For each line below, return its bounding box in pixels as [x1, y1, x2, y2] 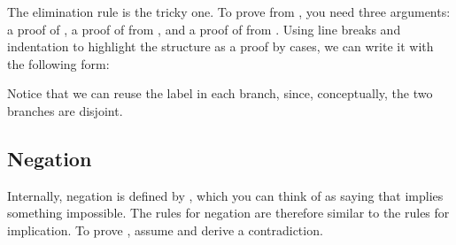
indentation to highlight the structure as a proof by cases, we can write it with [7, 37, 434, 56]
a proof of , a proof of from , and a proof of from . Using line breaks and [7, 19, 401, 38]
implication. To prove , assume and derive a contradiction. [7, 220, 323, 239]
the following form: [7, 54, 110, 73]
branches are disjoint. [7, 101, 123, 119]
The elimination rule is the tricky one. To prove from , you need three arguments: [7, 3, 451, 20]
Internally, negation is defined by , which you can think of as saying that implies [7, 186, 444, 204]
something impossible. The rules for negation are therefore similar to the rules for [7, 203, 450, 222]
